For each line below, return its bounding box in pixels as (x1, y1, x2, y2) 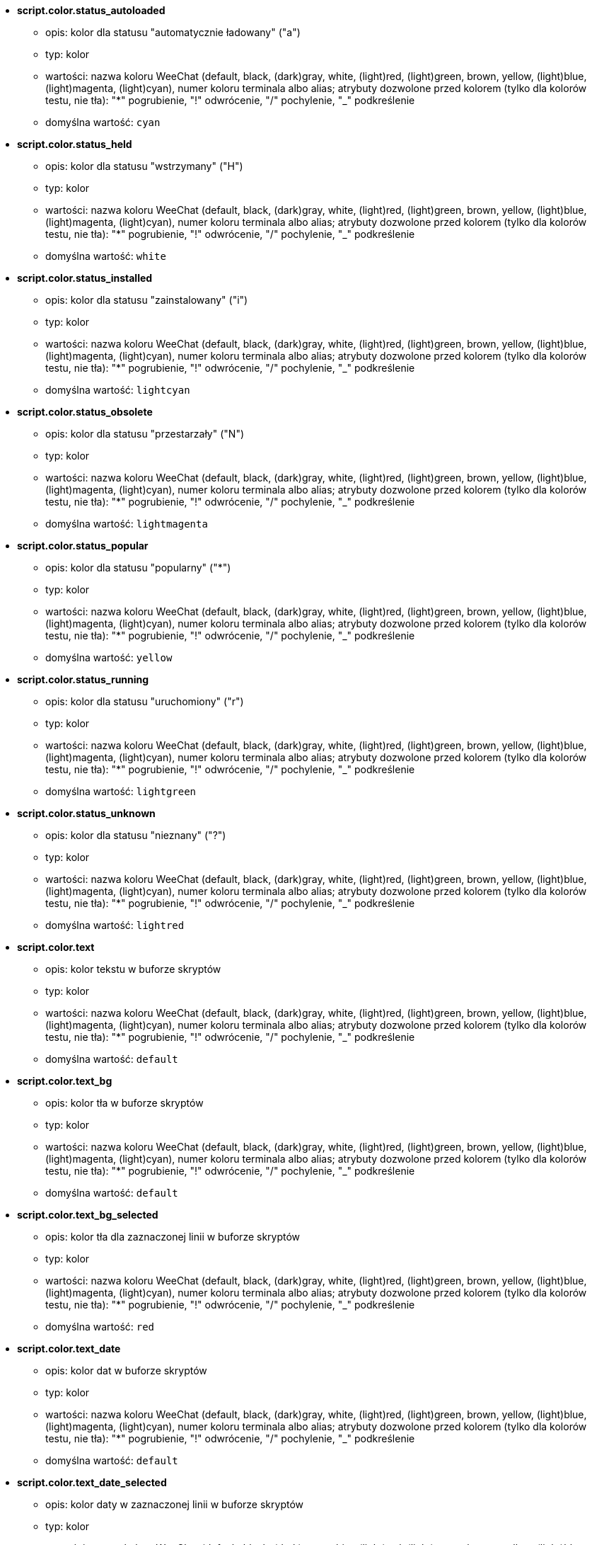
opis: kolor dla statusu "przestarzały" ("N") (45, 428, 245, 440)
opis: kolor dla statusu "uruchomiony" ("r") (45, 695, 244, 707)
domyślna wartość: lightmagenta (45, 518, 208, 530)
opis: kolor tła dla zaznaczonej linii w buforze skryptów (45, 1231, 301, 1243)
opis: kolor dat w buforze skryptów (45, 1364, 207, 1376)
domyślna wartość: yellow (45, 651, 173, 663)
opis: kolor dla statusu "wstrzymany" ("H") (45, 160, 243, 172)
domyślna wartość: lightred (45, 919, 185, 931)
